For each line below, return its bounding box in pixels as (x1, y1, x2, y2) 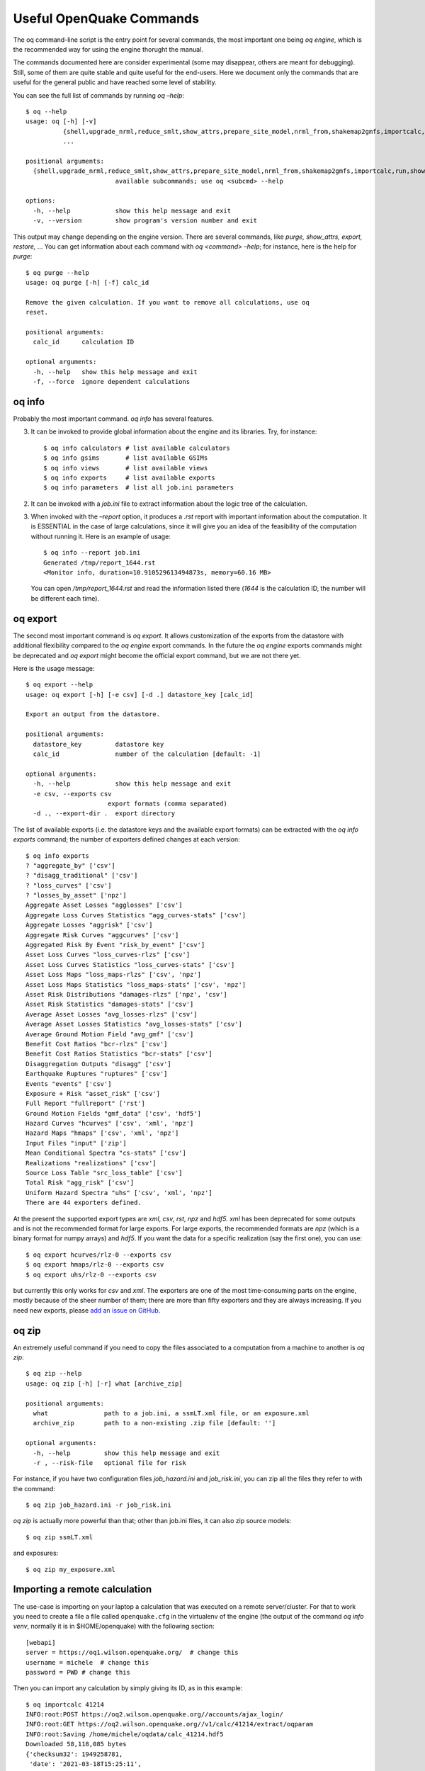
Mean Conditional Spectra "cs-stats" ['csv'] (25, 1149, 187, 1158)
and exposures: (13, 1549, 59, 1558)
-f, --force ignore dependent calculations (33, 378, 191, 386)
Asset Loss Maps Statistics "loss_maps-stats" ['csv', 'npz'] (25, 980, 246, 988)
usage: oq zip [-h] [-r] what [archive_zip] (25, 1379, 183, 1388)
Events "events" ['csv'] (25, 1080, 112, 1087)
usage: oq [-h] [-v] (25, 118, 97, 125)
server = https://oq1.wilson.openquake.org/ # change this (25, 1648, 239, 1657)
